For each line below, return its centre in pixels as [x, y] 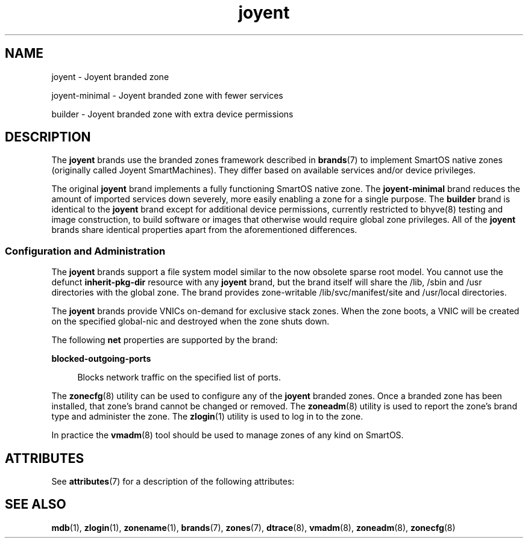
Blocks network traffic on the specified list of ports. [179, 377]
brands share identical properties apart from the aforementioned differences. [204, 230]
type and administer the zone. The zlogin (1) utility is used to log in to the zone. [207, 417]
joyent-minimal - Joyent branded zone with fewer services [167, 95]
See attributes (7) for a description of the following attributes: [173, 482]
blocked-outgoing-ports [101, 359]
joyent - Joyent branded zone [110, 76]
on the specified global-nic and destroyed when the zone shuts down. [190, 321]
